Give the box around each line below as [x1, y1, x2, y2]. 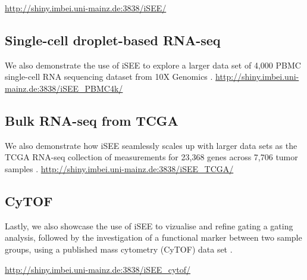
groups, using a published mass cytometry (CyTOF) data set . [5, 242, 233, 255]
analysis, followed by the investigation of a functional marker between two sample [5, 231, 302, 244]
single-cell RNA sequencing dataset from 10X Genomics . [5, 70, 213, 83]
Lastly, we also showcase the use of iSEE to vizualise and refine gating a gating [5, 219, 293, 232]
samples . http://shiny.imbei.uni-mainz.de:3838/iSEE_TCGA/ [5, 162, 234, 175]
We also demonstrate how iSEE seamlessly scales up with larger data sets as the [5, 139, 297, 151]
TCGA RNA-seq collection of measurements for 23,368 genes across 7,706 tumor [5, 151, 298, 163]
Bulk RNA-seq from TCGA [5, 111, 178, 129]
